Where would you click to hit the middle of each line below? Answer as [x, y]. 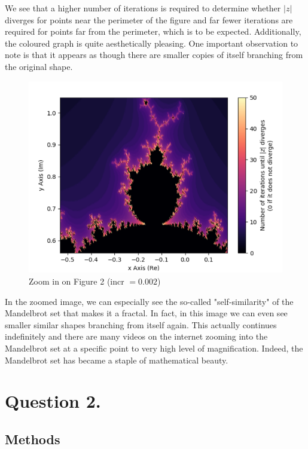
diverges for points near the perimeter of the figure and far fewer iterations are [149, 19]
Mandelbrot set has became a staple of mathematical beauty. [117, 360]
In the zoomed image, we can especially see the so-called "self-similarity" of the [149, 301]
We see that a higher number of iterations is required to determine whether [143, 8]
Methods [33, 439]
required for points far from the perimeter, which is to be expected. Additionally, [153, 31]
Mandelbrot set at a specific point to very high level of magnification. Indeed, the [154, 348]
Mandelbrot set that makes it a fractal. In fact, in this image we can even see [146, 313]
